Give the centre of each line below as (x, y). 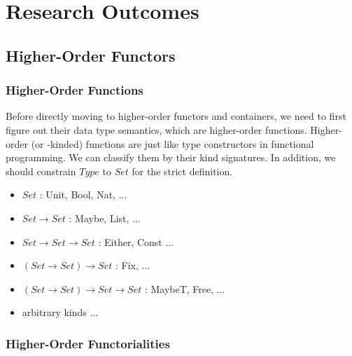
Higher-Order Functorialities (88, 343)
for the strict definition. (182, 171)
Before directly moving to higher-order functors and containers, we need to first (176, 116)
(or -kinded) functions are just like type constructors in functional (173, 143)
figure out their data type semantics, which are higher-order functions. (156, 129)
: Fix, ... (133, 265)
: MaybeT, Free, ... (185, 288)
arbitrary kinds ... (60, 312)
